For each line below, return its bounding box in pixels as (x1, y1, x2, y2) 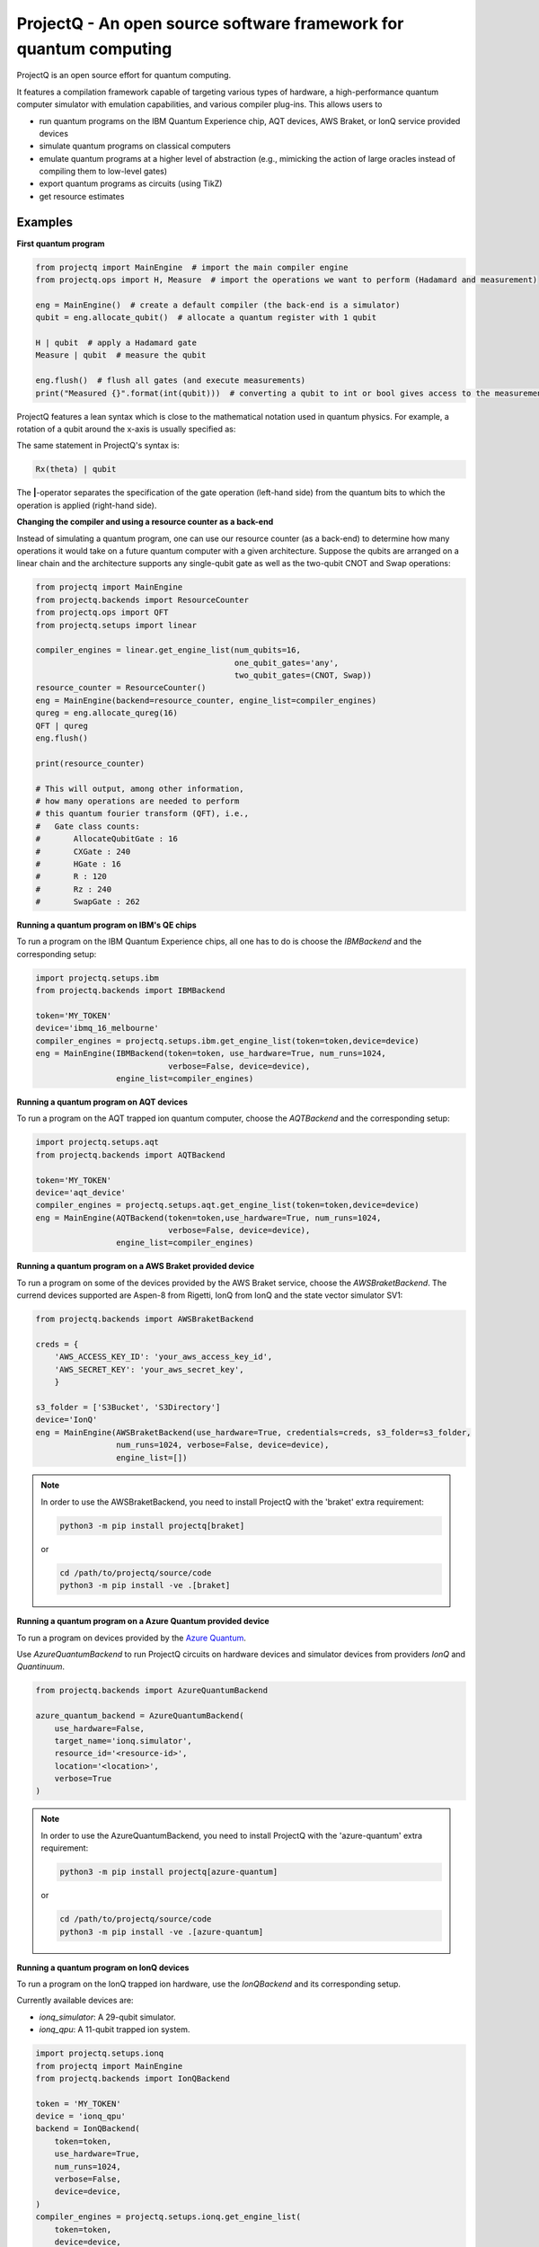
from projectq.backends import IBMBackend (35, 985, 225, 996)
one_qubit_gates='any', (234, 657, 340, 668)
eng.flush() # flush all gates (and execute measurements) (35, 376, 306, 386)
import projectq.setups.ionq (35, 2048, 164, 2058)
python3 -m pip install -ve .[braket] (59, 1580, 231, 1591)
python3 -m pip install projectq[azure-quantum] (59, 1867, 278, 1878)
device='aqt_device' (35, 1187, 126, 1197)
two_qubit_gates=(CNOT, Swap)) (234, 671, 373, 680)
